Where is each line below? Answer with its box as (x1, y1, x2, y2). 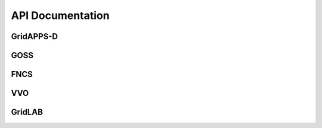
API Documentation (11, 9, 110, 22)
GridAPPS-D (11, 31, 58, 41)
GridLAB (11, 107, 43, 117)
